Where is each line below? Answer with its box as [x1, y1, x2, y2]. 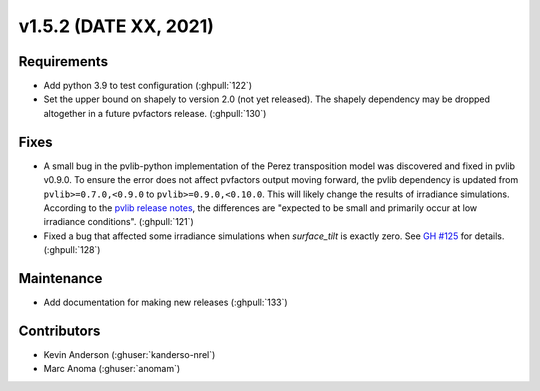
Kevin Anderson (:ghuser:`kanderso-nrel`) [43, 348, 216, 360]
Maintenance [18, 270, 103, 287]
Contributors [18, 322, 101, 339]
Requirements [18, 53, 109, 70]
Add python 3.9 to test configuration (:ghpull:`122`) [43, 80, 253, 92]
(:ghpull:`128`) [43, 244, 101, 256]
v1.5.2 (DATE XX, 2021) [18, 15, 215, 37]
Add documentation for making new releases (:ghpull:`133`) [43, 296, 289, 308]
